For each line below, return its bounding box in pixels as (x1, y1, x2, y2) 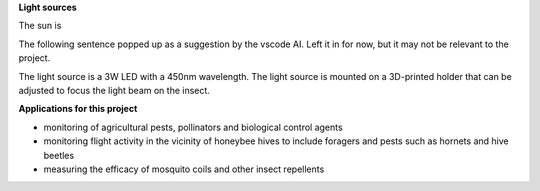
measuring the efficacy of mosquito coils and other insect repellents (43, 163, 325, 175)
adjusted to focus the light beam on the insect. (18, 84, 210, 96)
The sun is (18, 20, 62, 32)
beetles (43, 149, 75, 161)
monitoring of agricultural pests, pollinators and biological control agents (43, 121, 344, 133)
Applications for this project (18, 103, 138, 115)
